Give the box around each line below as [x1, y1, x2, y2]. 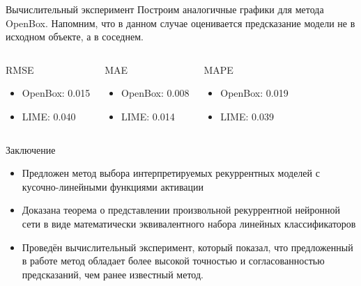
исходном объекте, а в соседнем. [6, 29, 144, 44]
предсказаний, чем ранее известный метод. [22, 267, 203, 281]
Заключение [6, 142, 56, 157]
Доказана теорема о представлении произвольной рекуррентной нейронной [22, 202, 341, 217]
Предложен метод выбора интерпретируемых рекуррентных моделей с [22, 166, 320, 180]
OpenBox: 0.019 [220, 86, 289, 100]
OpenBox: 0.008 [121, 86, 190, 100]
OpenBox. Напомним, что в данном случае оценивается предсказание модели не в [6, 15, 355, 30]
